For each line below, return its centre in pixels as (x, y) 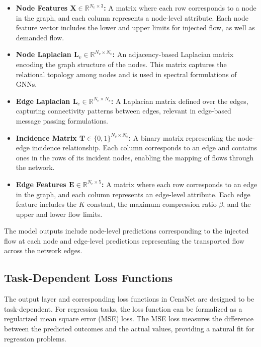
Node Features (42, 8)
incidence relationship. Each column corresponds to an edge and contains (145, 148)
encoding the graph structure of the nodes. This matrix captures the (121, 64)
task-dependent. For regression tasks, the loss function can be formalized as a (123, 308)
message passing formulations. (62, 120)
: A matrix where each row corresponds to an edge (180, 184)
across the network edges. (43, 250)
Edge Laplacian (43, 101)
